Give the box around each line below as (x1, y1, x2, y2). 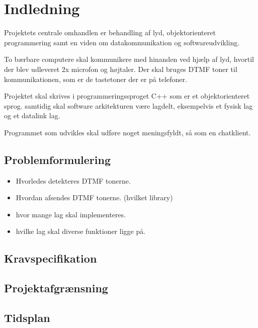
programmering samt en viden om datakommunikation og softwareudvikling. (4, 37, 240, 47)
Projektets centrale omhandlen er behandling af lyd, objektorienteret (4, 27, 216, 38)
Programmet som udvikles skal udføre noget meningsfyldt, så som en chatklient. (4, 127, 251, 137)
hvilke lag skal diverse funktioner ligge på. (16, 226, 146, 236)
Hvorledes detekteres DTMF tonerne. (16, 175, 131, 186)
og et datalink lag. (4, 110, 60, 121)
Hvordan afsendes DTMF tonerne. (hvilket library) (16, 192, 173, 203)
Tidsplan (4, 310, 50, 325)
